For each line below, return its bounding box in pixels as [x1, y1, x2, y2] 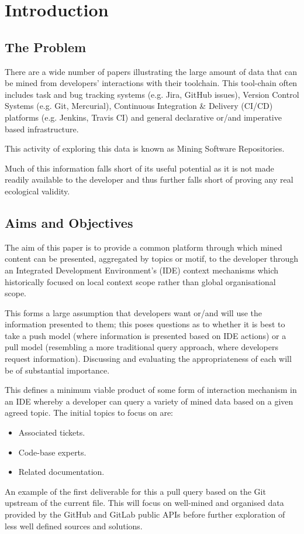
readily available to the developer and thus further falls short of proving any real [5, 173, 293, 186]
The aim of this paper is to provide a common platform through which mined [5, 241, 282, 253]
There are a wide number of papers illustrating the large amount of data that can [5, 65, 298, 77]
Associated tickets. [18, 426, 85, 439]
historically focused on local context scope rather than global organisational [5, 275, 276, 287]
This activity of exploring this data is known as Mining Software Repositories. [5, 142, 285, 155]
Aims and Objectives [5, 213, 133, 231]
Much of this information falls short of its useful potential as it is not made [5, 162, 274, 174]
